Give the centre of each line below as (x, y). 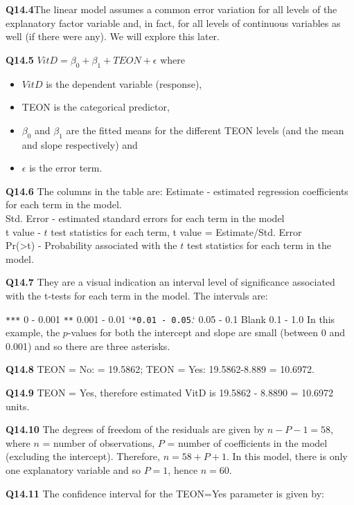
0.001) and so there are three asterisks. (88, 346)
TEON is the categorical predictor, (96, 107)
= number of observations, (99, 442)
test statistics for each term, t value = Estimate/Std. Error (176, 231)
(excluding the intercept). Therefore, (83, 456)
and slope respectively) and (80, 144)
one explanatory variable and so (73, 469)
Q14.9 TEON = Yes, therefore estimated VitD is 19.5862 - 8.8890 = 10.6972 (170, 392)
